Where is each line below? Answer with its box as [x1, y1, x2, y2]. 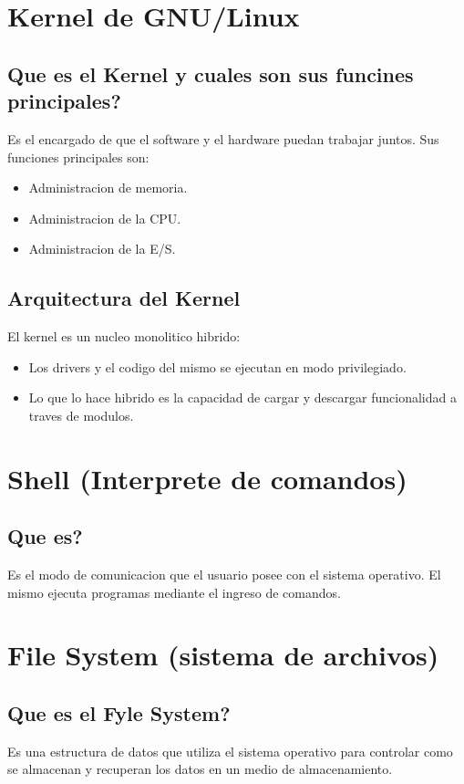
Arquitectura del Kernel [7, 284, 241, 312]
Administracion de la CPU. [28, 208, 181, 227]
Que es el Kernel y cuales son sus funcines [7, 59, 414, 88]
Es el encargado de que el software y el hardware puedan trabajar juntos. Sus [7, 129, 439, 148]
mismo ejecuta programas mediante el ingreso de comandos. [7, 582, 341, 601]
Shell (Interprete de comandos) [7, 459, 407, 497]
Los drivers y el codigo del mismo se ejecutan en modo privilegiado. [28, 357, 407, 376]
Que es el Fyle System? [7, 699, 231, 727]
